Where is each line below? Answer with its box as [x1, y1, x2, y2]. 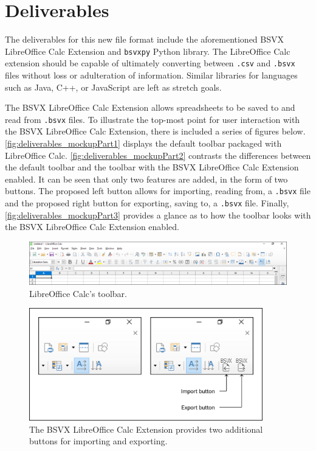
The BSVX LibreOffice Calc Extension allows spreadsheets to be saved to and [5, 101, 295, 114]
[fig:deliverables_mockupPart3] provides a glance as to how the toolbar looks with [5, 208, 311, 221]
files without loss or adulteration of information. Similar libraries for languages [5, 69, 298, 82]
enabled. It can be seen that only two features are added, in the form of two [5, 172, 288, 185]
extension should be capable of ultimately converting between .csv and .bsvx [5, 57, 295, 69]
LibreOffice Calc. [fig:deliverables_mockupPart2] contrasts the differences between [5, 149, 311, 161]
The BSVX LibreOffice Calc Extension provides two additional [29, 422, 263, 435]
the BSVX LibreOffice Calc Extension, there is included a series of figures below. [5, 125, 306, 138]
